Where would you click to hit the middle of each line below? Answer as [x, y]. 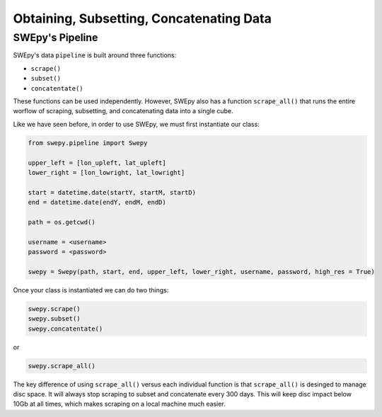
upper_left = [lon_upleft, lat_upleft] [97, 162]
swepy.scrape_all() [62, 366]
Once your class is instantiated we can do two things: [91, 290]
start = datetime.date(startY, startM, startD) [112, 192]
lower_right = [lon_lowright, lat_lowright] [106, 172]
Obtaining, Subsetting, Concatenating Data [142, 18]
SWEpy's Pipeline [56, 38]
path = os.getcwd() [62, 222]
